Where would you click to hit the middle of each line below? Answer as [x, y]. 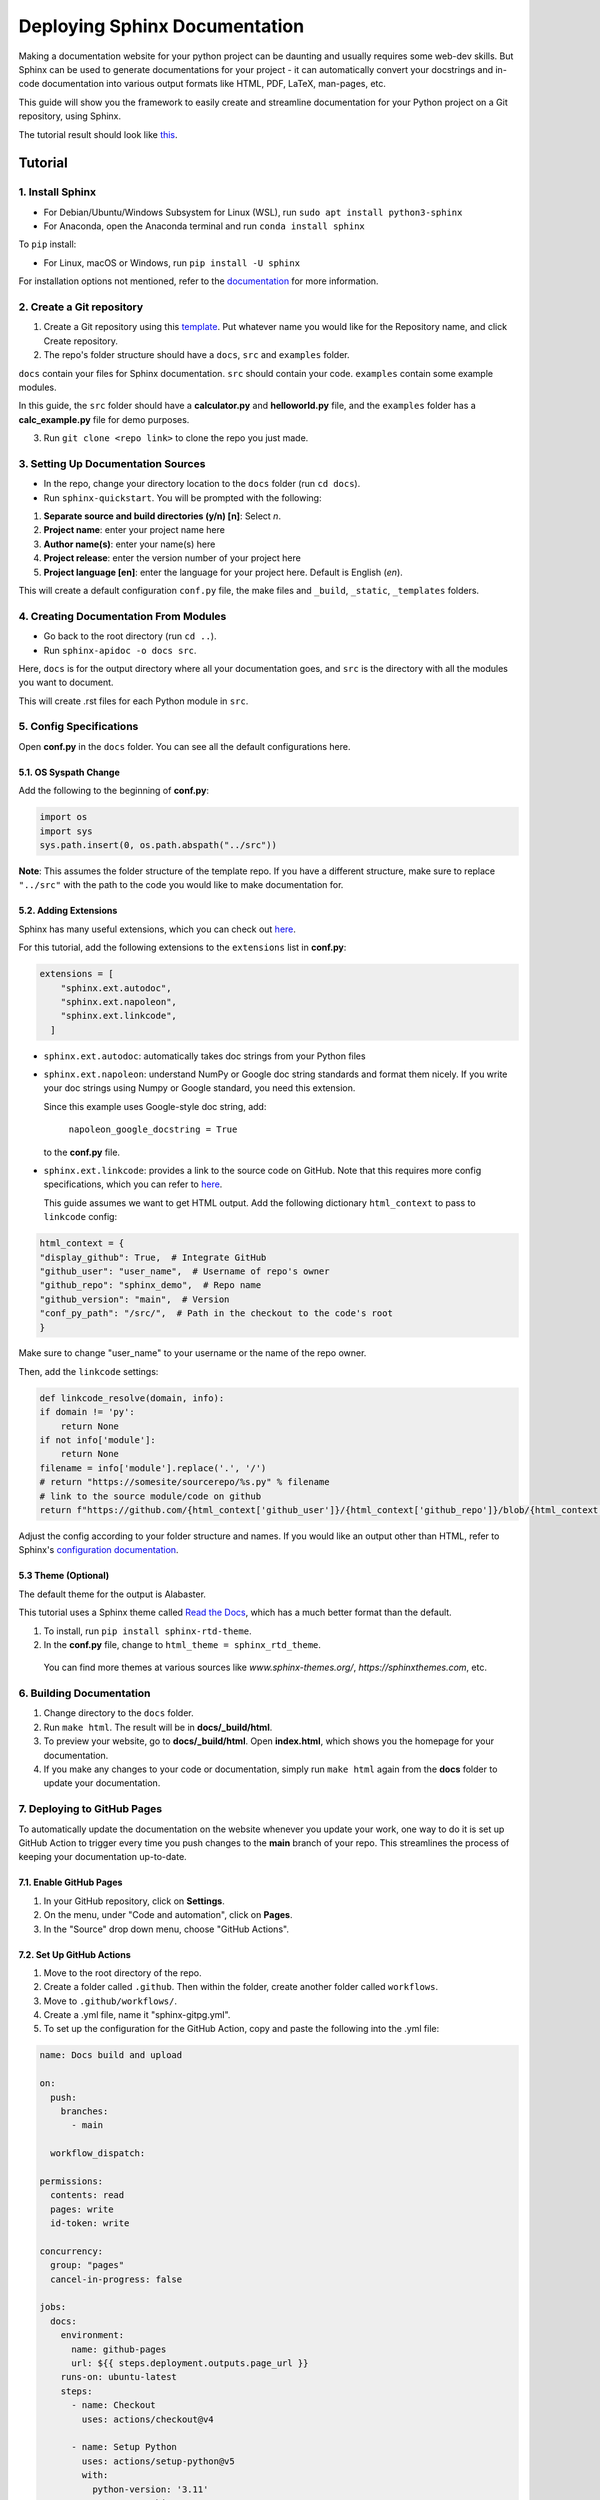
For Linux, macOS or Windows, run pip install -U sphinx [171, 262]
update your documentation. [102, 1783]
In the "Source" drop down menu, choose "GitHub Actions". [166, 1929]
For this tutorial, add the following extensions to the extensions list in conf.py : [182, 947]
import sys [66, 831]
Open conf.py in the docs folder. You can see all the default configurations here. [184, 746]
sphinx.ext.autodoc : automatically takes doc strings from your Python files [204, 1056]
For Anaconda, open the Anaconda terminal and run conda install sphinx [204, 226]
